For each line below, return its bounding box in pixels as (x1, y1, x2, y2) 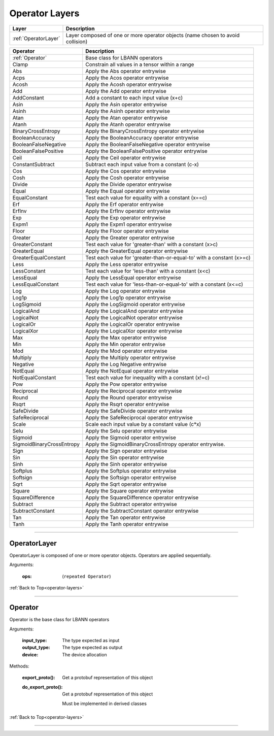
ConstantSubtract (12, 160, 55, 168)
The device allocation (62, 651, 107, 657)
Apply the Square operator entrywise (85, 487, 174, 494)
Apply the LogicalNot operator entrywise (85, 314, 183, 321)
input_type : (22, 637, 47, 643)
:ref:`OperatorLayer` (12, 35, 60, 42)
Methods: (9, 663, 30, 670)
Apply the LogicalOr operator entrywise (85, 320, 180, 327)
